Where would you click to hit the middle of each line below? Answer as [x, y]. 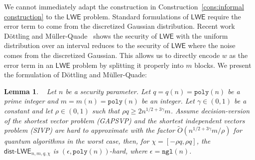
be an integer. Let [168, 101]
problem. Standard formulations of [136, 16]
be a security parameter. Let [108, 91]
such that [106, 110]
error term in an [29, 65]
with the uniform [202, 35]
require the [224, 16]
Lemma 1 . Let [30, 91]
